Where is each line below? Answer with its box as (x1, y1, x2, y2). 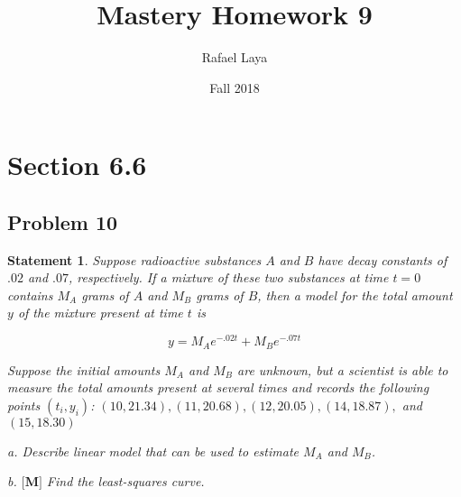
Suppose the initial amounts (7, 360, 161, 379)
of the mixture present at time (17, 303, 183, 322)
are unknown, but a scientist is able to (237, 360, 448, 379)
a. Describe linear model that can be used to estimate (7, 441, 299, 460)
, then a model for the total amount (257, 285, 453, 304)
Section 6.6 (7, 146, 147, 183)
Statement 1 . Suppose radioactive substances (7, 250, 262, 269)
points (7, 395, 41, 414)
